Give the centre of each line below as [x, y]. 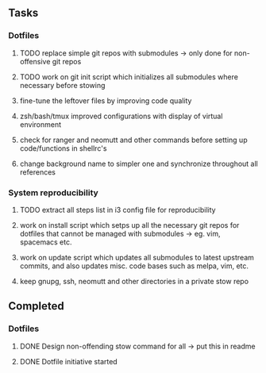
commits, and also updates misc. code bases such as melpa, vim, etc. [134, 266]
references [37, 172]
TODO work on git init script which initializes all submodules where [129, 77]
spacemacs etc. [46, 242]
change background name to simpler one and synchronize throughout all [139, 163]
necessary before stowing [62, 85]
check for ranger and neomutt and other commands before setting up [133, 140]
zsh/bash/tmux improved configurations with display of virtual [121, 116]
